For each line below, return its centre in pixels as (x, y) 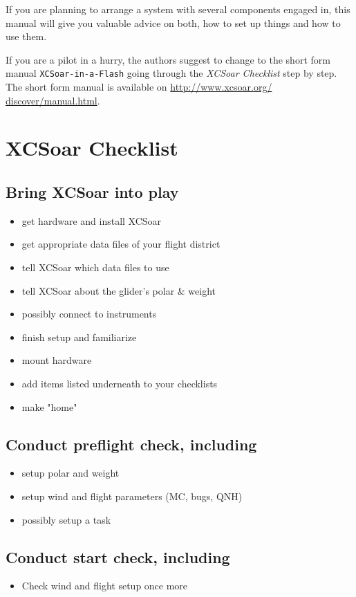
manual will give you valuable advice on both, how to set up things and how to (173, 22)
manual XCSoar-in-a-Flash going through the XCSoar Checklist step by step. (171, 73)
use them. (26, 36)
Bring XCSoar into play (92, 191)
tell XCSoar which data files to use (95, 267)
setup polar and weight (71, 473)
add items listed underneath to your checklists (120, 383)
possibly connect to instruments (89, 314)
